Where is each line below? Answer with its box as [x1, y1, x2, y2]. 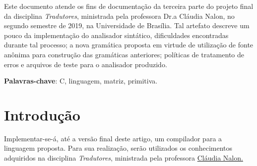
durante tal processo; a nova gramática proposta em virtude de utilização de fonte [4, 40, 254, 50]
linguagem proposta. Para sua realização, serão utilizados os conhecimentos [4, 143, 233, 153]
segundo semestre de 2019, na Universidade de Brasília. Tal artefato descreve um [4, 20, 250, 31]
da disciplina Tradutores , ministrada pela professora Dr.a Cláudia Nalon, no [4, 10, 235, 21]
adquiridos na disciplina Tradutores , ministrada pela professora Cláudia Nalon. [4, 153, 243, 163]
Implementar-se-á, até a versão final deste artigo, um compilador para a [4, 133, 222, 143]
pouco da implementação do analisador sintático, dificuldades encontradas [4, 30, 229, 40]
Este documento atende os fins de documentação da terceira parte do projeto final [4, 1, 254, 11]
